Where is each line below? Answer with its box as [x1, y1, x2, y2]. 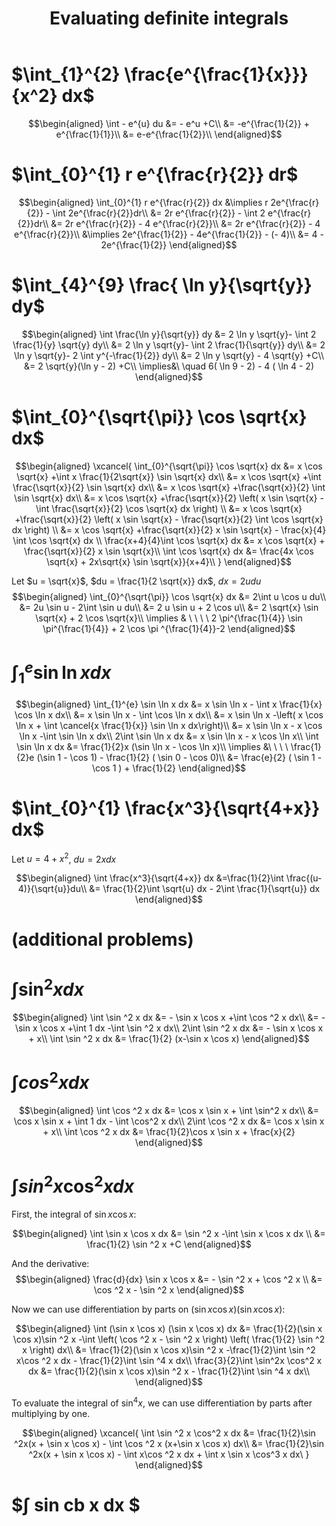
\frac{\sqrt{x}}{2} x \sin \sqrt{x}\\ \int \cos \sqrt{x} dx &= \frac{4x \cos [24, 545, 314, 557]
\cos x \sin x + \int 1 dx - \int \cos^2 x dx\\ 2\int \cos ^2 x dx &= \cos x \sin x [13, 1115, 325, 1127]
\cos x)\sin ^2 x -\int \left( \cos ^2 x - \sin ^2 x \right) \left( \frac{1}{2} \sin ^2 [12, 1333, 326, 1346]
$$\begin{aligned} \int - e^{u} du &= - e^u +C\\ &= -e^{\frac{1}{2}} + [28, 117, 310, 129]
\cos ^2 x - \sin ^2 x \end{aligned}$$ [93, 1284, 245, 1296]
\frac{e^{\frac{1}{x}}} [124, 63, 309, 86]
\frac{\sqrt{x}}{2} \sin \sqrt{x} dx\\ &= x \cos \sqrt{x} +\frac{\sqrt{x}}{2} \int [12, 481, 326, 493]
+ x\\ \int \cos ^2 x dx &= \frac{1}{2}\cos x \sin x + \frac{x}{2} [42, 1125, 296, 1137]
